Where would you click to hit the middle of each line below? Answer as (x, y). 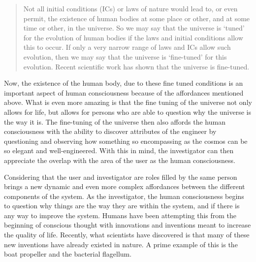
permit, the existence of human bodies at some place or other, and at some (137, 18)
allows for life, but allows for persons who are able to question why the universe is (128, 112)
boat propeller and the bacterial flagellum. (68, 254)
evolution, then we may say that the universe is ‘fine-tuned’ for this (125, 56)
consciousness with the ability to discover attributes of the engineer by (110, 131)
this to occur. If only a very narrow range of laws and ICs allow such (127, 47)
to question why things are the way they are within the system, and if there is (122, 206)
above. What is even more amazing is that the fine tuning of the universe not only (128, 102)
